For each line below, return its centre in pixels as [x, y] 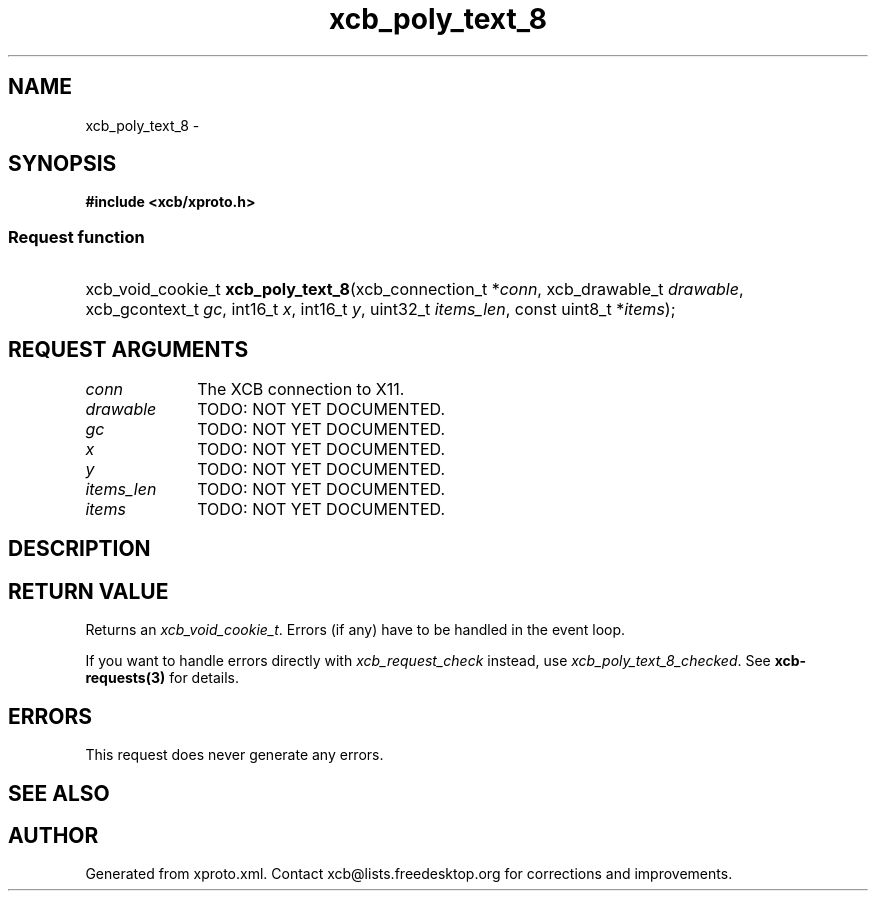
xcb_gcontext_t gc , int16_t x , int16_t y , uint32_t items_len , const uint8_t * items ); [380, 309]
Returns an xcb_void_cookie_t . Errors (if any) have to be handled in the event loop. [355, 630]
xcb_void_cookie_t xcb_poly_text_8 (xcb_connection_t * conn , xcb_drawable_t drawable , [414, 289]
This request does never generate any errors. [234, 755]
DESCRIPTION [79, 549]
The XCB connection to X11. [301, 389]
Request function [76, 236]
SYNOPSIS [62, 164]
